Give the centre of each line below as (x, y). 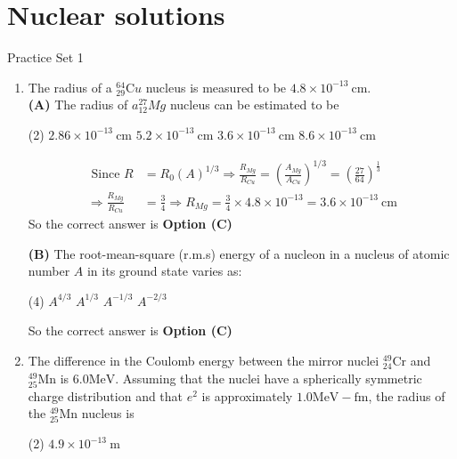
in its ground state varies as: (164, 271)
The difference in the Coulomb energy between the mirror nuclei (204, 360)
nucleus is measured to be (216, 87)
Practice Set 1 (45, 57)
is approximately (247, 395)
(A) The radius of (78, 105)
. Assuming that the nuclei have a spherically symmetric (269, 378)
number (49, 271)
